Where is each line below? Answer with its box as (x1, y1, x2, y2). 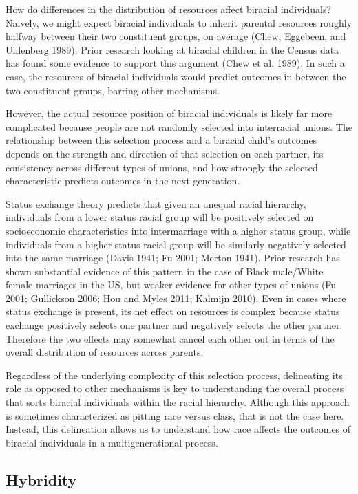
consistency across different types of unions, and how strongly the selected (6, 160, 318, 174)
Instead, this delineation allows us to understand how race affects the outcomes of (6, 422, 351, 436)
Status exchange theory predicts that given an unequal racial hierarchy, (6, 196, 306, 211)
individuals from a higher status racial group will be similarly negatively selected (6, 237, 346, 251)
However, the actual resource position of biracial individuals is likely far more (6, 106, 333, 120)
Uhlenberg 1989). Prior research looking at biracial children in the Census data (6, 42, 339, 56)
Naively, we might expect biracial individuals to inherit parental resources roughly (6, 15, 352, 30)
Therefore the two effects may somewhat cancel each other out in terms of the (6, 331, 335, 345)
